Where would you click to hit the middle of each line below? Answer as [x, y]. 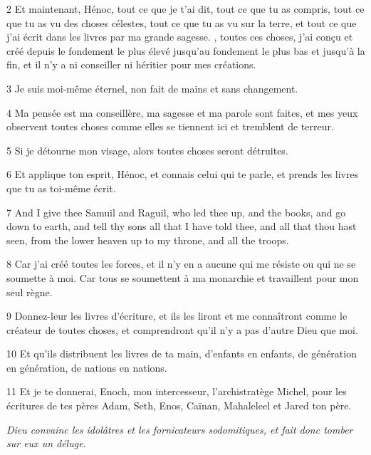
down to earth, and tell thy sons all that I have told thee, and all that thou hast [182, 226]
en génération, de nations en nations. [87, 367]
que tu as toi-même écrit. [61, 188]
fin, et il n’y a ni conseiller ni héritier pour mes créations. [131, 64]
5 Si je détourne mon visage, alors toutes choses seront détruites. [147, 150]
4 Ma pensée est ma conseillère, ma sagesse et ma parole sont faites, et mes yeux [182, 112]
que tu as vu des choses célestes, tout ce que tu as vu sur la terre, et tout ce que [182, 22]
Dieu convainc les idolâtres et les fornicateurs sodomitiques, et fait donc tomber [180, 429]
